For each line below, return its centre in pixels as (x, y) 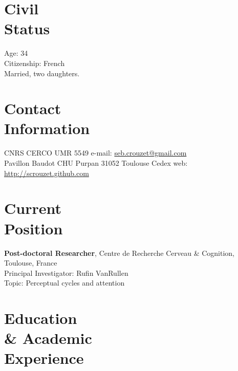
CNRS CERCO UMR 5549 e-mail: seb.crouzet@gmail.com (95, 153)
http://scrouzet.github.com (47, 173)
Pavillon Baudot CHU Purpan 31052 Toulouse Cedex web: (96, 163)
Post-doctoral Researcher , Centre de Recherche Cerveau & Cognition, (119, 253)
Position (34, 228)
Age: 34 (16, 53)
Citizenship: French (35, 63)
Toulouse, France (31, 263)
